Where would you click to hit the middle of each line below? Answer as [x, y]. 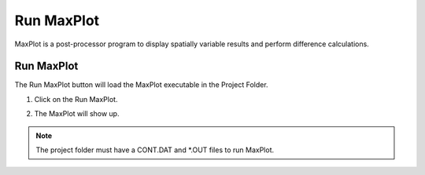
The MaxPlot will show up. [77, 114]
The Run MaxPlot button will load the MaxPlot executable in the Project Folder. [141, 85]
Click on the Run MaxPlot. [76, 99]
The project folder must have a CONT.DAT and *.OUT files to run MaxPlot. [155, 150]
